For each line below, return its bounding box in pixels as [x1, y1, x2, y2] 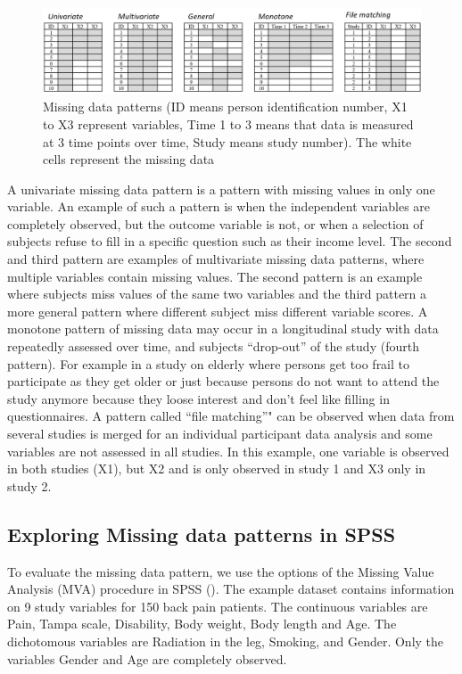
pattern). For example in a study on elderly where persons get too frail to [7, 354, 410, 373]
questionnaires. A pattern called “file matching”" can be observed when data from [7, 407, 455, 425]
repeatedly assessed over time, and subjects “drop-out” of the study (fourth [7, 337, 419, 356]
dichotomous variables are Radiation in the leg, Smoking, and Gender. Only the [7, 631, 444, 650]
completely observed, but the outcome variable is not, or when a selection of [7, 214, 424, 233]
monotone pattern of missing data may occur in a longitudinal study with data [7, 319, 439, 338]
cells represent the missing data [43, 150, 215, 168]
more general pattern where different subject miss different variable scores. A [7, 301, 428, 320]
